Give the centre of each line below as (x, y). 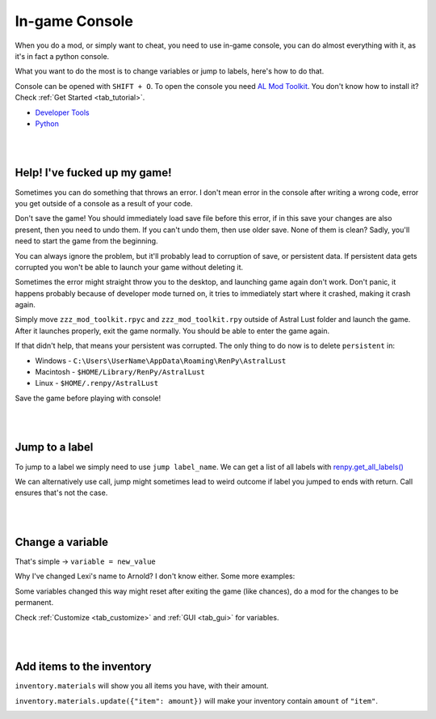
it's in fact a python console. (62, 56)
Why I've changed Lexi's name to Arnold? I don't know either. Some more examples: (155, 576)
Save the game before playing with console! (88, 398)
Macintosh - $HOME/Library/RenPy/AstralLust (120, 372)
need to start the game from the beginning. (86, 241)
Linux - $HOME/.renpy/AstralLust (97, 383)
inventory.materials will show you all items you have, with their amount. (142, 686)
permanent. (34, 603)
